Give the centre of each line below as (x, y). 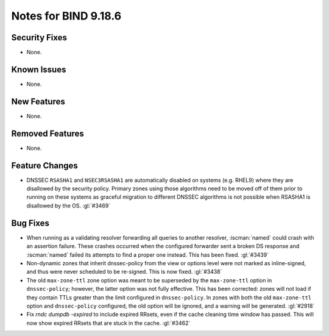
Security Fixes (39, 38)
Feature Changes (45, 166)
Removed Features (48, 133)
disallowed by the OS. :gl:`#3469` (69, 206)
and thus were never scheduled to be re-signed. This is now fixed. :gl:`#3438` (124, 272)
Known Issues (39, 69)
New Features (38, 102)
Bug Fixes (30, 223)
